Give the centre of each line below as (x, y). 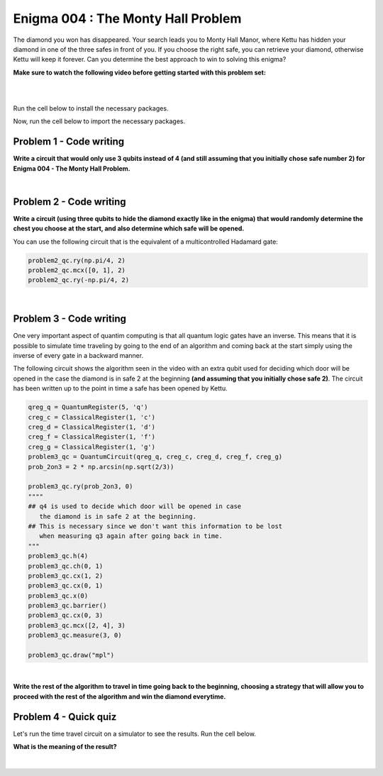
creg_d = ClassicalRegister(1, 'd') (92, 427)
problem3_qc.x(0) (58, 596)
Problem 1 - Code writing (68, 142)
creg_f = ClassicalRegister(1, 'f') (92, 437)
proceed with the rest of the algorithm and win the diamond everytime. (120, 696)
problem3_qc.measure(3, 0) (75, 635)
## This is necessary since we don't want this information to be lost (155, 526)
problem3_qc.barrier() (67, 606)
